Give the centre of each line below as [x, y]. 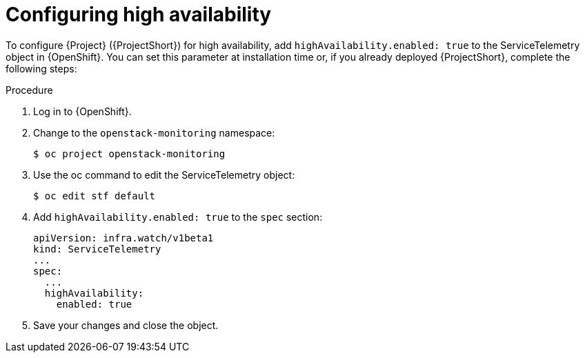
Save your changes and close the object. [126, 325]
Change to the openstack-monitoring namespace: [154, 132]
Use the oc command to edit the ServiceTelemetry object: [164, 175]
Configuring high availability [139, 14]
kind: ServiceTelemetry [97, 249]
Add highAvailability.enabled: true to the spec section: [178, 217]
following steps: [41, 68]
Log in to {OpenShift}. [82, 111]
